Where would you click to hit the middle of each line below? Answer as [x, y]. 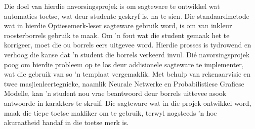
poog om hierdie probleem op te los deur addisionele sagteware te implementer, [124, 64]
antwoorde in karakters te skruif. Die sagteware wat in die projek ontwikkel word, [128, 103]
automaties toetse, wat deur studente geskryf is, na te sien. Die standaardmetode [127, 16]
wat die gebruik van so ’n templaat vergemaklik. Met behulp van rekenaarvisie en [127, 74]
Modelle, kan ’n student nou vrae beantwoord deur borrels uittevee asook [115, 93]
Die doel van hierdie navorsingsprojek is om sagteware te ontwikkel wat [112, 6]
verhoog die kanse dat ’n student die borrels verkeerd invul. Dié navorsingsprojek [127, 54]
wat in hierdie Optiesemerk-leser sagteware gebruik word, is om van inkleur [118, 25]
